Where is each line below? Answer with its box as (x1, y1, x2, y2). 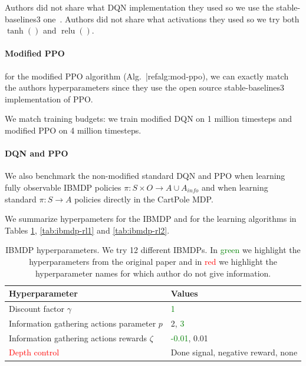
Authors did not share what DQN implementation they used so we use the (5, 1, 274, 13)
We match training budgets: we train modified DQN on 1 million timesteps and (5, 112, 292, 125)
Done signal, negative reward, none (170, 346, 298, 358)
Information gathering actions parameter (9, 317, 156, 329)
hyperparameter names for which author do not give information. (35, 267, 271, 279)
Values (170, 287, 198, 300)
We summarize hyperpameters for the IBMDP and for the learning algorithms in (5, 212, 297, 225)
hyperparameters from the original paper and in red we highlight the (29, 255, 277, 267)
